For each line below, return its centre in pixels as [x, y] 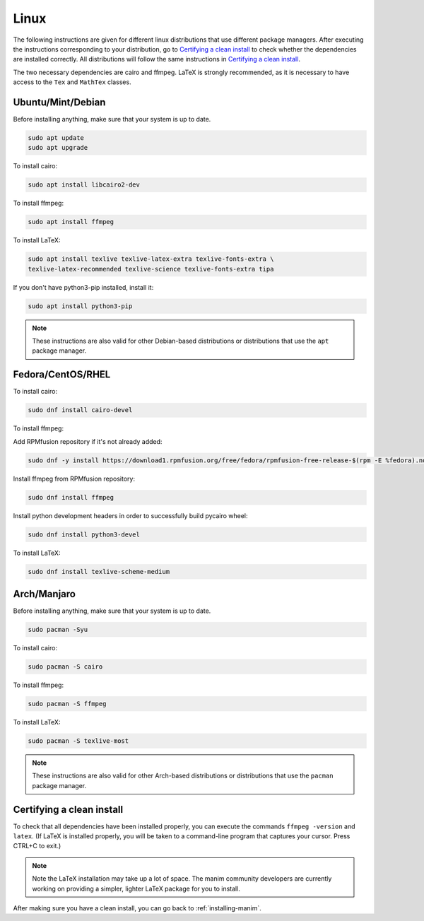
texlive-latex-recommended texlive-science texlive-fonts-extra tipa [151, 269]
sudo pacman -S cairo [65, 667]
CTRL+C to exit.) [37, 846]
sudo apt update [56, 138]
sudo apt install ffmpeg [71, 222]
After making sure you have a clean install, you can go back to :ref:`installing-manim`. [137, 908]
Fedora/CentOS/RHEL [62, 375]
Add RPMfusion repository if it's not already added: [88, 441]
